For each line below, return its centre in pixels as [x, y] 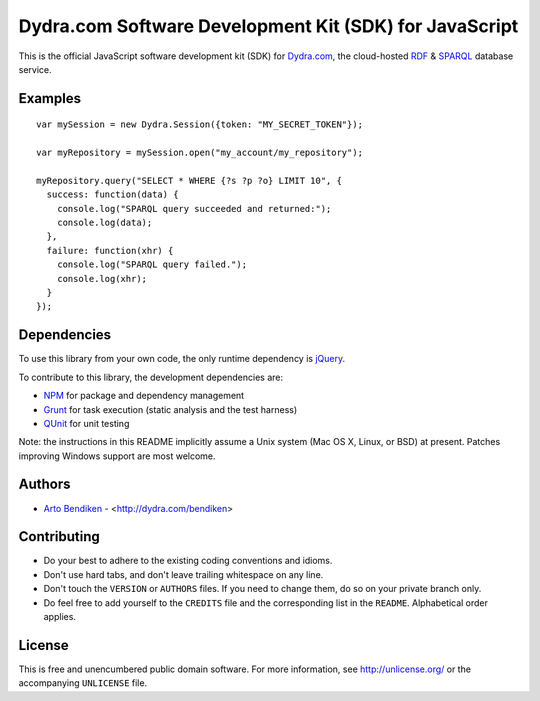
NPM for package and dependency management [144, 396]
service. [35, 69]
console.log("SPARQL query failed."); [152, 264]
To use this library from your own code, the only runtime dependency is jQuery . [181, 359]
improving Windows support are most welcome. [117, 456]
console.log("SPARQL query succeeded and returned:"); [194, 208]
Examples [50, 98]
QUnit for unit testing [86, 423]
